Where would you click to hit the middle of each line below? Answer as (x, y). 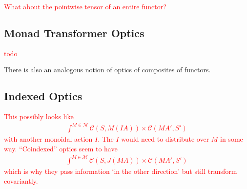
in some (232, 139)
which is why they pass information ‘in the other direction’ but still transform (121, 171)
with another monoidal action (48, 139)
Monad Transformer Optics (74, 32)
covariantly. (21, 180)
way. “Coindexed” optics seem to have (61, 148)
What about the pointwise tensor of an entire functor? (85, 6)
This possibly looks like (39, 116)
